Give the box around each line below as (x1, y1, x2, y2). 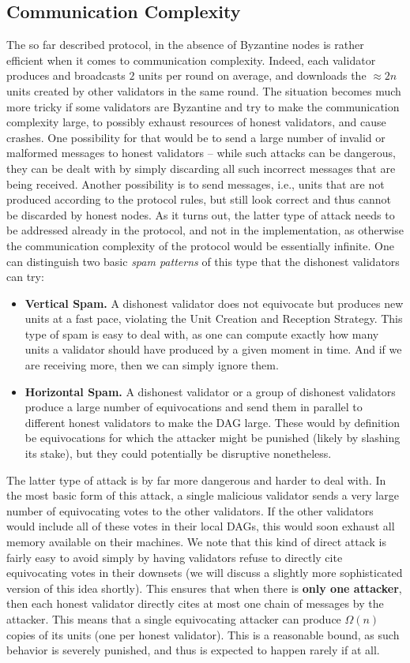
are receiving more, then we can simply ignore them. (24, 357, 279, 373)
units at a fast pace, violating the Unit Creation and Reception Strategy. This (24, 310, 403, 327)
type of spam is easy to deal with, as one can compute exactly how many (24, 325, 379, 342)
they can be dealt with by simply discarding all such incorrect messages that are (6, 159, 396, 176)
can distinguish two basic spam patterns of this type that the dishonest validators (6, 253, 400, 269)
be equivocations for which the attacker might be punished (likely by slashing (24, 429, 401, 446)
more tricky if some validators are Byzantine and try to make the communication (6, 98, 400, 114)
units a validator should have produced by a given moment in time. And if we (24, 341, 402, 358)
